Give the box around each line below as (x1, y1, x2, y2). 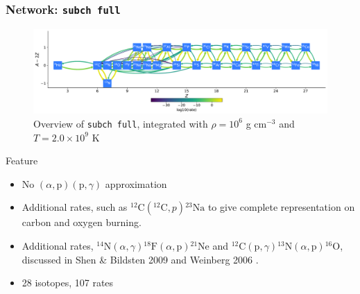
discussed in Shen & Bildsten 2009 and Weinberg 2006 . (22, 252, 259, 266)
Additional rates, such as (22, 200, 128, 214)
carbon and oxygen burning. (22, 215, 142, 230)
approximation (105, 176, 167, 191)
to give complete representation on (207, 200, 355, 214)
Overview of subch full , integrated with (33, 116, 208, 130)
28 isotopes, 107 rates (22, 275, 114, 290)
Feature (6, 153, 38, 168)
